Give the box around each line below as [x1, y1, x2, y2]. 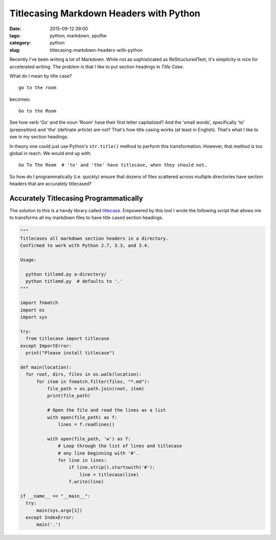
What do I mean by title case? [9, 73, 72, 79]
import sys [20, 314, 48, 320]
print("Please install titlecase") [26, 350, 115, 356]
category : [9, 40, 31, 46]
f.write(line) [68, 479, 104, 485]
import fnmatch [20, 300, 58, 306]
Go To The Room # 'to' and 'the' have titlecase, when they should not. [18, 162, 208, 168]
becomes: [9, 96, 31, 102]
